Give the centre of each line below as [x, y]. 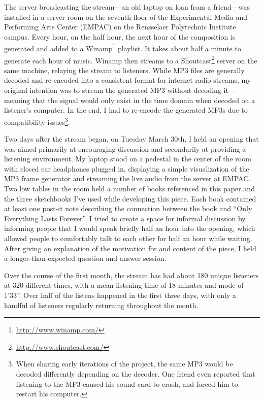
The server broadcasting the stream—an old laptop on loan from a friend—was [127, 7]
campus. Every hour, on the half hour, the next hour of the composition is [120, 36]
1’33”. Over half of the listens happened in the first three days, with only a [120, 295]
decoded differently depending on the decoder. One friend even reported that [136, 373]
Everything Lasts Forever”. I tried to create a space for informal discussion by [125, 218]
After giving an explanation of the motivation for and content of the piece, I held [130, 248]
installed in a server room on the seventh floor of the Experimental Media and [126, 16]
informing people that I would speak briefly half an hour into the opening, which [130, 228]
